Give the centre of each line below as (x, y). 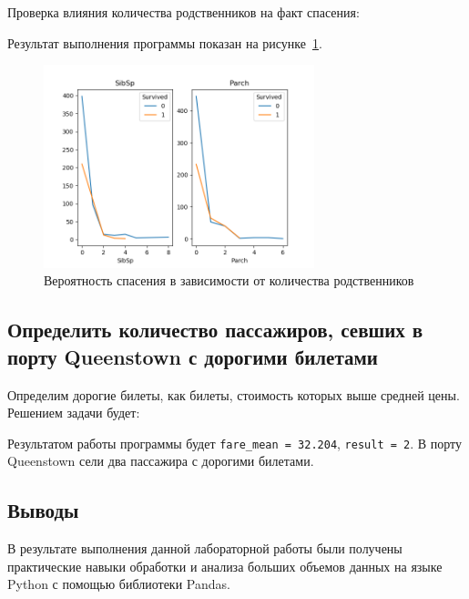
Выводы (43, 510)
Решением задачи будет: (74, 413)
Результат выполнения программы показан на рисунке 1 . (165, 42)
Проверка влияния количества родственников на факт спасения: (184, 12)
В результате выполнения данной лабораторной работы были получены (205, 548)
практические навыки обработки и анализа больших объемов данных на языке (225, 566)
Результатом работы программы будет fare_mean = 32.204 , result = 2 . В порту (234, 443)
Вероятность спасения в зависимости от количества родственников (229, 280)
